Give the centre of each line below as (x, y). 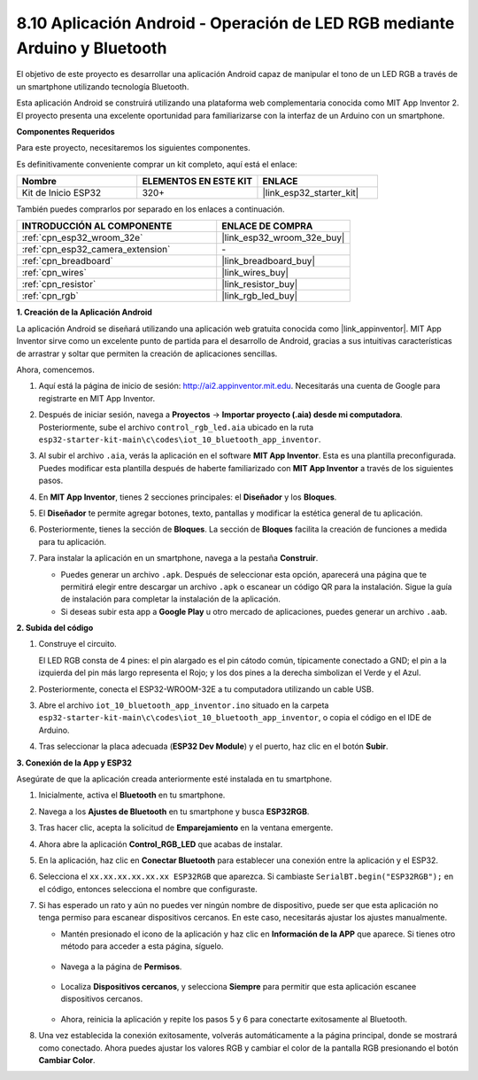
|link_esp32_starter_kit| (311, 193)
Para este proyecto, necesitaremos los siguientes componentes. (134, 148)
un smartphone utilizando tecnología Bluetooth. (103, 86)
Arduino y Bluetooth (92, 48)
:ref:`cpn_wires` (54, 273)
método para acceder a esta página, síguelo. (142, 946)
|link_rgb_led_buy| (260, 296)
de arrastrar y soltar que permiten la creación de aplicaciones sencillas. (147, 354)
